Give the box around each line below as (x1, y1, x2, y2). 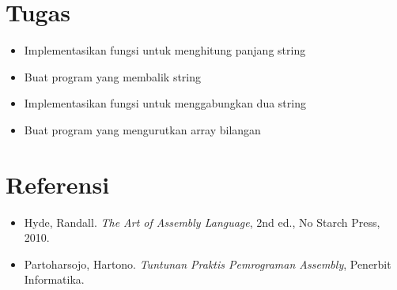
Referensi (6, 168, 110, 200)
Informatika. (24, 271, 85, 288)
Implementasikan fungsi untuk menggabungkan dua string (24, 95, 306, 111)
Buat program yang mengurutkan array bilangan (24, 121, 261, 137)
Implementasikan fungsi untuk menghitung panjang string (24, 42, 306, 58)
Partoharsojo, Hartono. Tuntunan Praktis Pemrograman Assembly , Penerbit (24, 255, 391, 272)
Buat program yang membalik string (24, 68, 202, 85)
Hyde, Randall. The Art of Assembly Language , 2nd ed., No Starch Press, (24, 213, 380, 230)
